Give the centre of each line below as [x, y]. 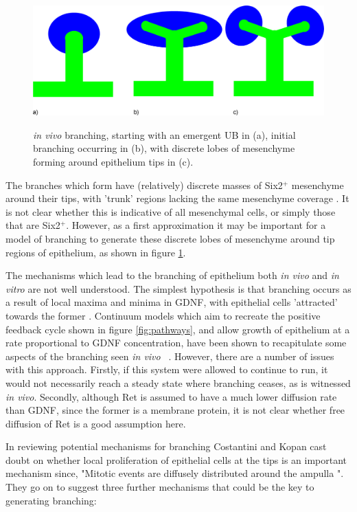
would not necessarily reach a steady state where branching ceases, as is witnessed [178, 382]
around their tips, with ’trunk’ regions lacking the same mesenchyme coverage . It [177, 198]
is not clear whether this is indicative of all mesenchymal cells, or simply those [171, 211]
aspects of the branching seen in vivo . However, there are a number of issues [170, 356]
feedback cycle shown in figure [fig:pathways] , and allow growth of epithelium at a [178, 329]
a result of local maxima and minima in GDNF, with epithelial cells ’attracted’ [172, 302]
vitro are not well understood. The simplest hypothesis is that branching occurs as [178, 288]
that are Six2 [33, 225]
